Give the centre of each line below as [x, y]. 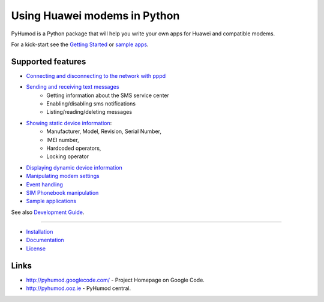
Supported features [49, 61]
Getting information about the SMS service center [108, 95]
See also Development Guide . [48, 212]
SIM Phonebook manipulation [62, 192]
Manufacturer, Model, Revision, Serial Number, [104, 131]
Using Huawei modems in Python [95, 16]
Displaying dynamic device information [74, 167]
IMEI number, [63, 140]
